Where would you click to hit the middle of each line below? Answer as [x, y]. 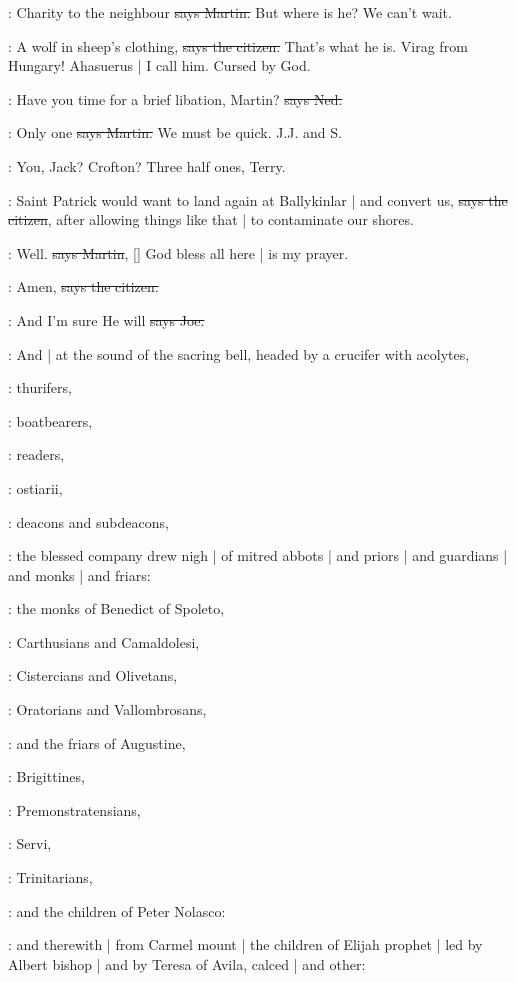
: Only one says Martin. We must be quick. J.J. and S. [175, 132]
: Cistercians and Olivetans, [93, 675]
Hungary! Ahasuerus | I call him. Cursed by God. [159, 65]
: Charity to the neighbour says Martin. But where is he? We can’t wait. [230, 12]
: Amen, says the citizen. [83, 286]
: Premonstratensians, [74, 809]
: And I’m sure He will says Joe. [106, 319]
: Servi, [30, 843]
